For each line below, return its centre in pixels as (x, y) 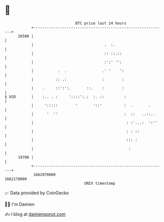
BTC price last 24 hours (101, 23)
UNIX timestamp (100, 183)
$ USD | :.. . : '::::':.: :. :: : (65, 97)
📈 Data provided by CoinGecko (37, 193)
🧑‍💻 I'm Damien (20, 204)
